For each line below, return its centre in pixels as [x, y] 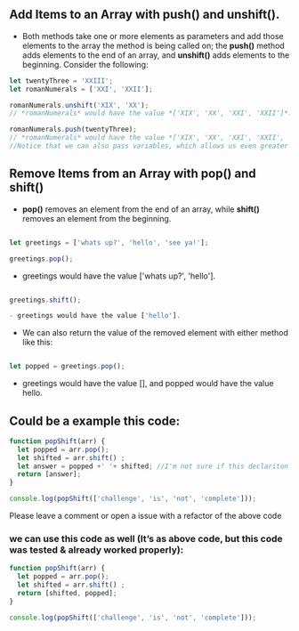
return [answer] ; [49, 474]
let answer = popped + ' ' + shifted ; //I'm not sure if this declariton [153, 466]
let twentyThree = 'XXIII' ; [61, 81]
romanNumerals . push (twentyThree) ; [73, 129]
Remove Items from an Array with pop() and [133, 174]
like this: [37, 343]
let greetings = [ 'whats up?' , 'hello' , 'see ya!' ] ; [109, 243]
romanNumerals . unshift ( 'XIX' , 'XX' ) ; [79, 105]
